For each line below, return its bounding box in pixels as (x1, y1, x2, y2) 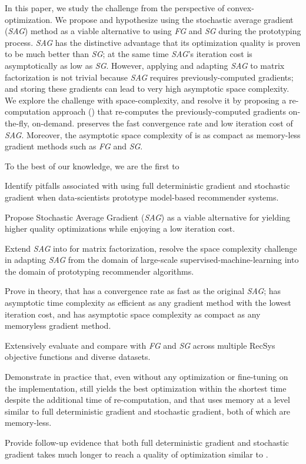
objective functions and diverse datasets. (5, 350, 151, 363)
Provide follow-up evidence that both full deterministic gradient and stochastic (5, 436, 289, 448)
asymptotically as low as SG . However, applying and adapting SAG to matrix (5, 59, 285, 71)
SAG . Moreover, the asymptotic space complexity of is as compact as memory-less (5, 128, 301, 141)
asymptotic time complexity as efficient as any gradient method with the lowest (5, 296, 291, 309)
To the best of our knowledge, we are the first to (5, 159, 179, 172)
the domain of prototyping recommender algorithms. (5, 265, 194, 277)
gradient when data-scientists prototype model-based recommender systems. (5, 191, 279, 203)
